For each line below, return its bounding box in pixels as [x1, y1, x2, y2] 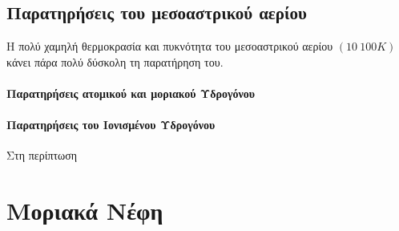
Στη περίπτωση [6, 147, 78, 164]
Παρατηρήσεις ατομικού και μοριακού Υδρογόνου [6, 84, 256, 101]
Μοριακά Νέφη [6, 194, 163, 227]
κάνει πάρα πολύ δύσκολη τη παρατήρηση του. [6, 53, 224, 70]
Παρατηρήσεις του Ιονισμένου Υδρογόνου [6, 116, 216, 133]
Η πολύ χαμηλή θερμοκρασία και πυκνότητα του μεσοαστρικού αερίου [6, 38, 333, 55]
